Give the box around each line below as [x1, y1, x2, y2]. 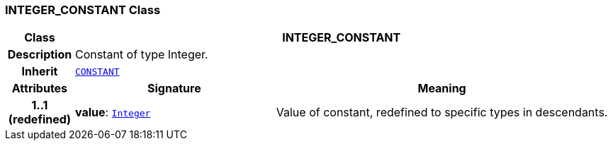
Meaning [417, 81, 466, 96]
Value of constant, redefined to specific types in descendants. [276, 105, 608, 120]
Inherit [21, 64, 58, 79]
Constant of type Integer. [74, 47, 208, 62]
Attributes [11, 81, 68, 96]
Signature [147, 81, 201, 96]
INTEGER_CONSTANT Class [5, 3, 161, 17]
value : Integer [74, 105, 151, 120]
